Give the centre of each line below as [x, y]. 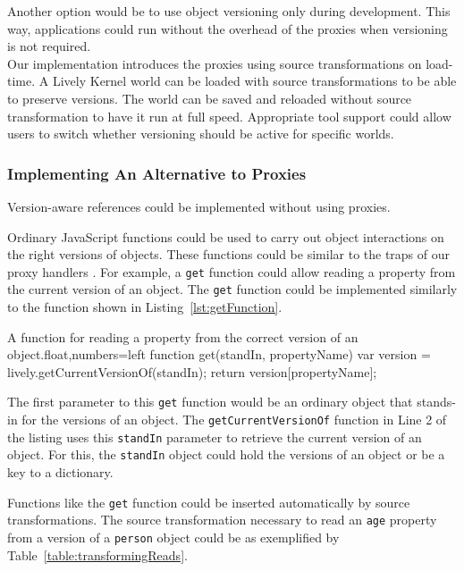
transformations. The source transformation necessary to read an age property [222, 520]
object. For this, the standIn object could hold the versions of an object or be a [226, 454]
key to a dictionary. [60, 472]
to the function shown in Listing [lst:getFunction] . [145, 307]
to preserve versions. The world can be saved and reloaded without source [210, 98]
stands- [436, 402]
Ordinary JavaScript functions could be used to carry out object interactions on [226, 236]
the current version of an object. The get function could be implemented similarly [232, 289]
